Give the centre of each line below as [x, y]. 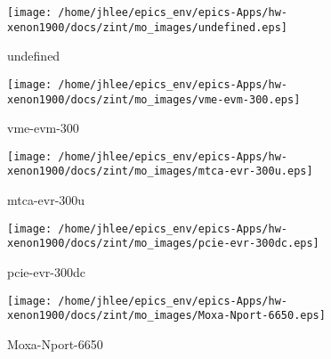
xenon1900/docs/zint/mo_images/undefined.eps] [147, 27]
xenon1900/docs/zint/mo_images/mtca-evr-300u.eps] [160, 171]
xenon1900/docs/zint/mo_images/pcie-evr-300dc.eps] [163, 244]
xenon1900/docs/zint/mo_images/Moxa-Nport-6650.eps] [166, 316]
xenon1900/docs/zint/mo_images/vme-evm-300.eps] [154, 99]
